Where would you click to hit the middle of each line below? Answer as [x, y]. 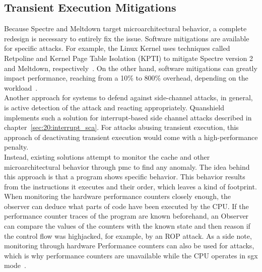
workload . [21, 87]
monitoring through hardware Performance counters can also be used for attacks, [129, 246]
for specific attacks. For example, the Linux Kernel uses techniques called [117, 48]
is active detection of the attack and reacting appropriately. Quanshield [114, 107]
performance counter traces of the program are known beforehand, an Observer [126, 216]
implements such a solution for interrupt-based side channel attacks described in [128, 117]
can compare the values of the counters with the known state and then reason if [127, 226]
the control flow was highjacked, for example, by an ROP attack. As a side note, [128, 235]
